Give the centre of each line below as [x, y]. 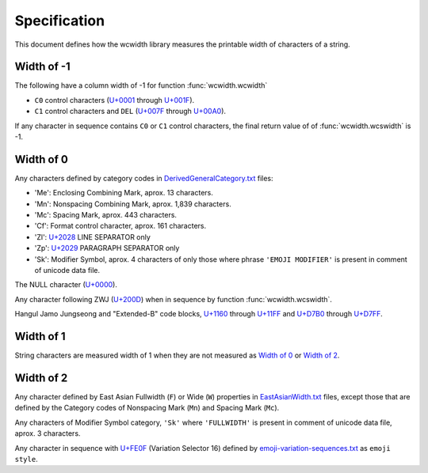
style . [27, 459]
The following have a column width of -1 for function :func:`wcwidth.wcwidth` [141, 85]
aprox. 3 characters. [48, 433]
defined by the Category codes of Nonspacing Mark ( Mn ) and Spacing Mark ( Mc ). [147, 408]
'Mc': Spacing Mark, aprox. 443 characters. [106, 215]
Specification [60, 21]
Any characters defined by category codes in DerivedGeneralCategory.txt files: [144, 178]
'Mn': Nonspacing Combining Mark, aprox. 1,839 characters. [133, 204]
